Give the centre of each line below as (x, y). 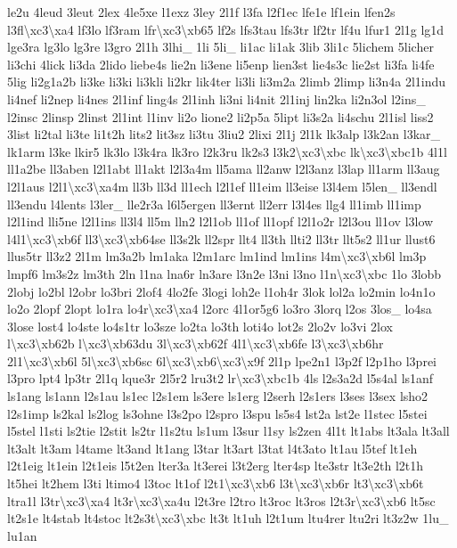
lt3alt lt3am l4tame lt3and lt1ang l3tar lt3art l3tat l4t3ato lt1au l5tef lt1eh (212, 448)
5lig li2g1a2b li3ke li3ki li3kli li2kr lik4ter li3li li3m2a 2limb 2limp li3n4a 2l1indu (227, 82)
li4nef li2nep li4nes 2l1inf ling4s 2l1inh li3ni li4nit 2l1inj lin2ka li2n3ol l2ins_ (216, 98)
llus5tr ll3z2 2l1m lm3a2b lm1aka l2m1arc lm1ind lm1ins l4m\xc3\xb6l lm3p (217, 256)
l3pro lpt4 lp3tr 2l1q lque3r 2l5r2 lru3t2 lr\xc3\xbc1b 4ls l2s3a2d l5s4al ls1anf (220, 378)
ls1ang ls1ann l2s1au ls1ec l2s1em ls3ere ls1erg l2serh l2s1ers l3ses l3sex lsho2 (218, 396)
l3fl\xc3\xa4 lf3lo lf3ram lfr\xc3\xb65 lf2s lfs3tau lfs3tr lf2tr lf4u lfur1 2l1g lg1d (226, 29)
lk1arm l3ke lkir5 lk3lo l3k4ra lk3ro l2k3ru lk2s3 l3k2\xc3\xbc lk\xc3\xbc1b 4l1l (227, 151)
